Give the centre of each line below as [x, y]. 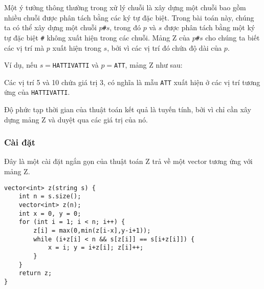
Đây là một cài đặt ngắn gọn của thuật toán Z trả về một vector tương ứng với [128, 161]
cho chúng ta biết [233, 37]
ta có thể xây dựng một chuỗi [50, 27]
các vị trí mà [24, 47]
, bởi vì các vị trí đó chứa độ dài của [164, 47]
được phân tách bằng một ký [210, 27]
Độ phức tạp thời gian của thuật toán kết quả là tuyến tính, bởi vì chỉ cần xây [128, 109]
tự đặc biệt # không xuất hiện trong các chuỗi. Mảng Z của [97, 37]
